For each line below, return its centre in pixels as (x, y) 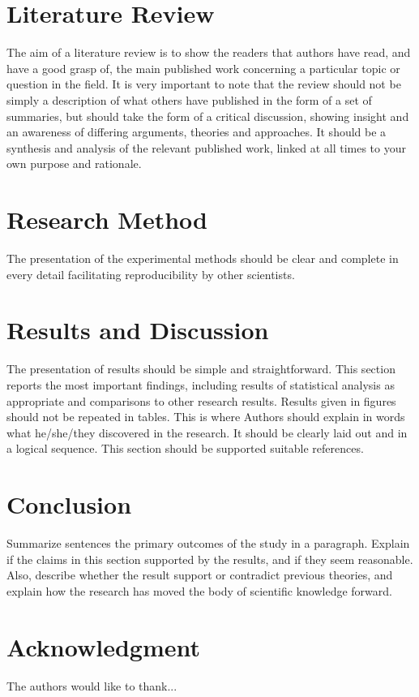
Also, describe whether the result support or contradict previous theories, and (200, 575)
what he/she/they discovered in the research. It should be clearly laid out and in (207, 432)
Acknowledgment (103, 646)
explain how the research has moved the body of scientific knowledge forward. (199, 590)
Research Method (107, 219)
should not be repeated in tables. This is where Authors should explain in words (206, 417)
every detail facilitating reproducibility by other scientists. (151, 274)
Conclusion (69, 504)
